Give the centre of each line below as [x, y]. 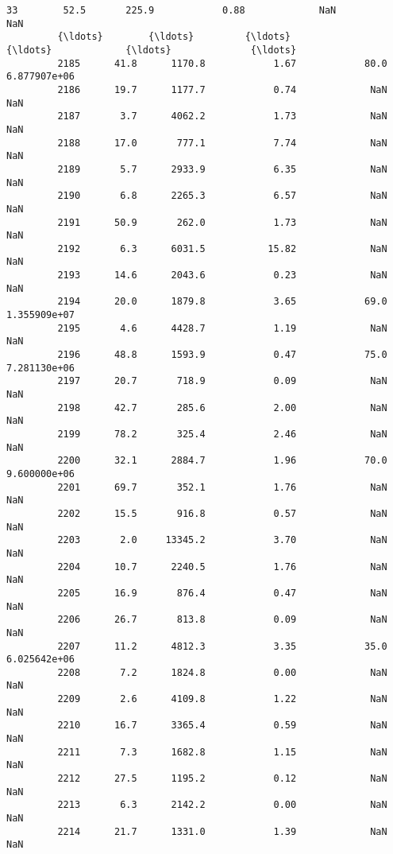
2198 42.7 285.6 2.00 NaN [222, 408]
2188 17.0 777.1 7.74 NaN [222, 143]
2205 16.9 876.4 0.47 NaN [222, 593]
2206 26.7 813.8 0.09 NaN [222, 620]
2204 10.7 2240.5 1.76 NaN [222, 567]
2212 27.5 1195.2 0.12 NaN [222, 779]
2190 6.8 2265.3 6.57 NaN [222, 196]
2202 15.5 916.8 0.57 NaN [222, 513]
